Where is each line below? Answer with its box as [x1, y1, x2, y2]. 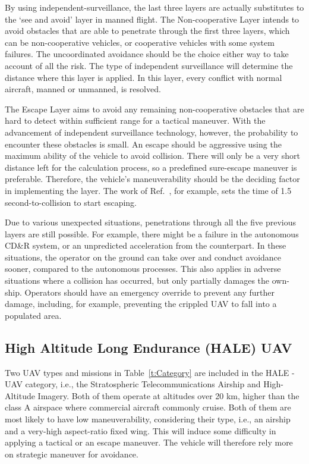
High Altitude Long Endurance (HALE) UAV [5, 338, 292, 356]
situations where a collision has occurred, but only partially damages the [5, 274, 270, 287]
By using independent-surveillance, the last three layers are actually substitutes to [5, 1, 304, 13]
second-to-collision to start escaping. [5, 196, 137, 208]
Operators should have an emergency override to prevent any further [24, 286, 275, 298]
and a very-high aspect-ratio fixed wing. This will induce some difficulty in [5, 424, 276, 437]
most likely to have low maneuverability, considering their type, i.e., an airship [5, 413, 291, 425]
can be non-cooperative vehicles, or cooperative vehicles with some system [5, 36, 275, 48]
